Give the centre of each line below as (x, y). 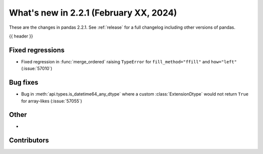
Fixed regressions (37, 50)
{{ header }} (21, 36)
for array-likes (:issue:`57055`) (52, 101)
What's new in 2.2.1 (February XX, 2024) (93, 13)
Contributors (29, 141)
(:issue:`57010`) (37, 69)
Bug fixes (24, 83)
